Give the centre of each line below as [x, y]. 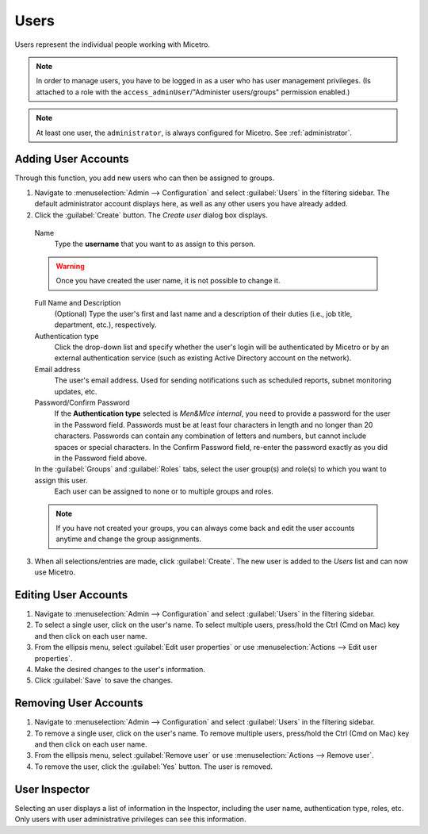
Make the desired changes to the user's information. [120, 669]
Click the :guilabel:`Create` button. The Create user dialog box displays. [151, 215]
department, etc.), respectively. [106, 325]
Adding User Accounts [72, 159]
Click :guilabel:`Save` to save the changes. [104, 680]
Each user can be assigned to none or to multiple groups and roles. [164, 491]
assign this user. [61, 480]
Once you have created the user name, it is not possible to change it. [168, 281]
